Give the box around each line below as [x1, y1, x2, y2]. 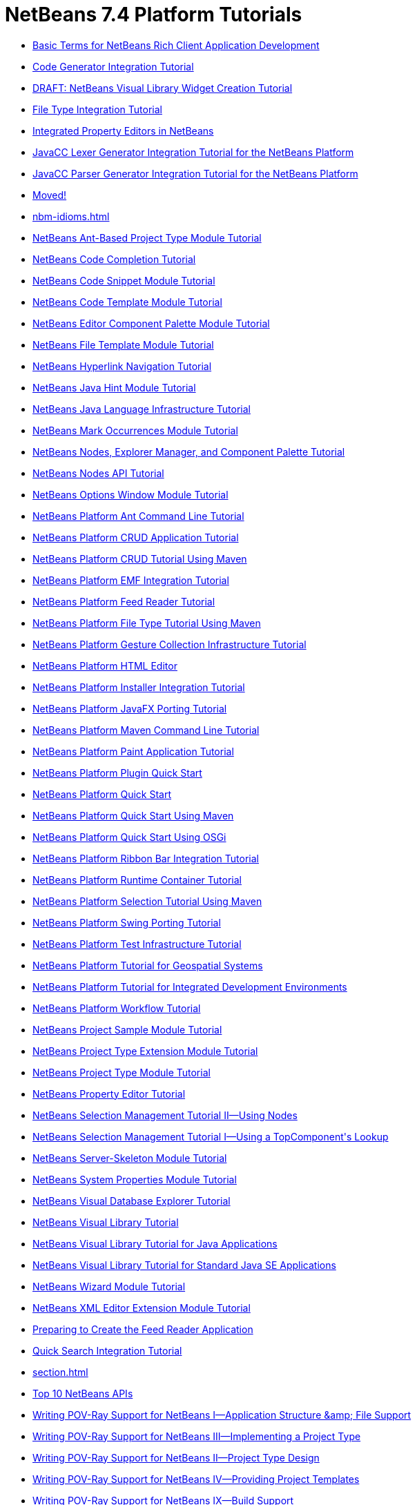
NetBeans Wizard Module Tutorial [32, 1280, 186, 1292]
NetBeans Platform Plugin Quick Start [32, 766, 202, 779]
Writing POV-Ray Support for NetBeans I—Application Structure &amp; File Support [32, 1408, 411, 1421]
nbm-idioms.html [32, 210, 110, 222]
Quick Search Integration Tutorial [32, 1344, 182, 1357]
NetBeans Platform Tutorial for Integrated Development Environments [32, 980, 347, 993]
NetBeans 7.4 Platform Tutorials [5, 3, 302, 26]
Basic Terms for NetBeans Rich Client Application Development [32, 39, 320, 51]
